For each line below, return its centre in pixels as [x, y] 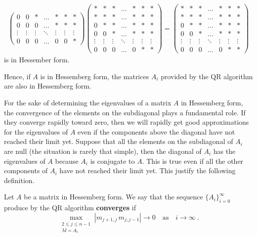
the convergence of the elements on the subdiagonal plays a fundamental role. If [125, 112]
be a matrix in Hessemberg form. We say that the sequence [113, 197]
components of [26, 170]
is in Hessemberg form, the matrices [95, 76]
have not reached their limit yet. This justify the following [148, 170]
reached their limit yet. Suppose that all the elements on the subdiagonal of [119, 141]
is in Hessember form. [37, 60]
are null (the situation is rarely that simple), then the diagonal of [103, 151]
